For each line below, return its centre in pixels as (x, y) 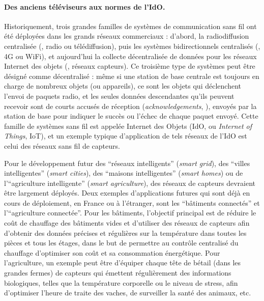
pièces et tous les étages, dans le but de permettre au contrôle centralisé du (121, 243)
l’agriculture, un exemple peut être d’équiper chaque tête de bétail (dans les (123, 263)
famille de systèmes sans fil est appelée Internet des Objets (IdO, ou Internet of (128, 126)
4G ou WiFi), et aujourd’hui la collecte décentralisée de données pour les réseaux (130, 56)
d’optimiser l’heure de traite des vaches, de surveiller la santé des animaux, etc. (128, 293)
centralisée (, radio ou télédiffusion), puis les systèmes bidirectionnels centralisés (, (132, 46)
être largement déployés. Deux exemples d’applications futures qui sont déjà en (127, 193)
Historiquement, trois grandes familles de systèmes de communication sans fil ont (130, 26)
